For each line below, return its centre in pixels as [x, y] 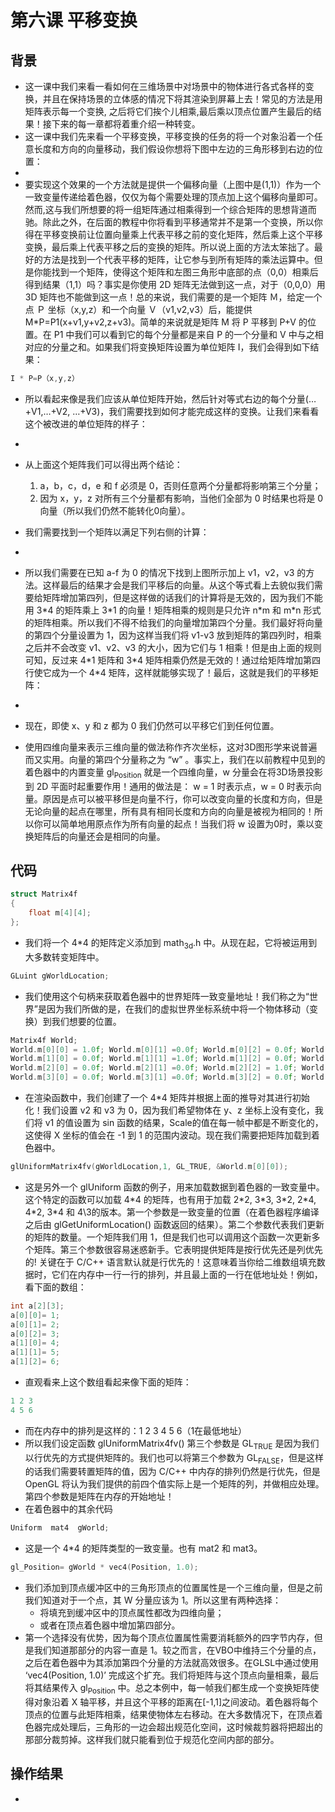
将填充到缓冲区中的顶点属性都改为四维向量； [132, 1613]
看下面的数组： [55, 1287]
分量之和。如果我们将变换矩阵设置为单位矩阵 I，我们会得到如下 [181, 347]
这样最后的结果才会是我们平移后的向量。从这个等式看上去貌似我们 [178, 585]
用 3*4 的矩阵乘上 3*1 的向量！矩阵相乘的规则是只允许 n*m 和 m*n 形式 [173, 610]
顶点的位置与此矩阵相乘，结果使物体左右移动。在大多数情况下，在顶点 [169, 1714]
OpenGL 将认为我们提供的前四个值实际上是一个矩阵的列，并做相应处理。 [174, 1484]
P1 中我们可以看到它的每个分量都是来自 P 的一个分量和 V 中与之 [184, 334]
